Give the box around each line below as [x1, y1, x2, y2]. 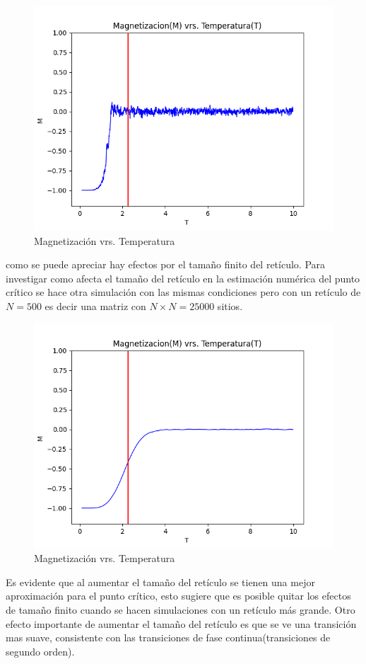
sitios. [217, 298, 243, 313]
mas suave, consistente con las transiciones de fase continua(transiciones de [6, 630, 331, 645]
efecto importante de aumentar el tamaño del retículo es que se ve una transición [6, 616, 357, 631]
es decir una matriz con [45, 298, 146, 313]
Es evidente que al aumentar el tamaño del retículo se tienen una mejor [6, 574, 315, 589]
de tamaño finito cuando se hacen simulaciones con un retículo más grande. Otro [6, 602, 355, 617]
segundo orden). [6, 643, 75, 658]
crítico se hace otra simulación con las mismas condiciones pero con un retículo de [6, 285, 361, 299]
